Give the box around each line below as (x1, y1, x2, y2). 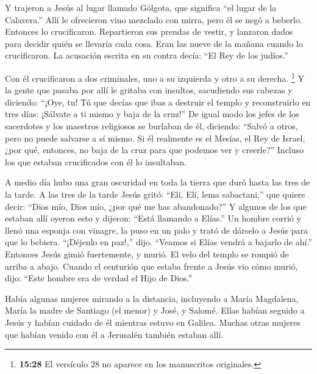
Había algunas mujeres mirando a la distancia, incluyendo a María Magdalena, (5, 292, 299, 304)
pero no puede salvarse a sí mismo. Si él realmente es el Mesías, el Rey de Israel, (5, 131, 305, 144)
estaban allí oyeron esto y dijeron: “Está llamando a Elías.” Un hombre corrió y (5, 212, 301, 225)
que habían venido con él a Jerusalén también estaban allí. (5, 328, 224, 340)
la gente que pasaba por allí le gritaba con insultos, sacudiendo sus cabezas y (5, 84, 293, 96)
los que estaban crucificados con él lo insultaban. (5, 155, 187, 168)
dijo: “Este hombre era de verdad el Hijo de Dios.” (5, 272, 193, 284)
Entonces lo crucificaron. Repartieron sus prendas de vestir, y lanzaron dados (5, 25, 293, 38)
